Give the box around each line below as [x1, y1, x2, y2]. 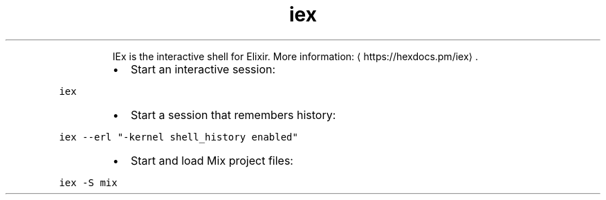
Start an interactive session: [130, 62, 276, 76]
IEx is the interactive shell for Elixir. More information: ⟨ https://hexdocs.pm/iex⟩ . [112, 50, 478, 62]
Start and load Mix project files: [130, 153, 293, 167]
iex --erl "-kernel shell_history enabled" [59, 131, 298, 143]
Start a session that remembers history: [130, 107, 336, 122]
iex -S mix [59, 176, 118, 188]
